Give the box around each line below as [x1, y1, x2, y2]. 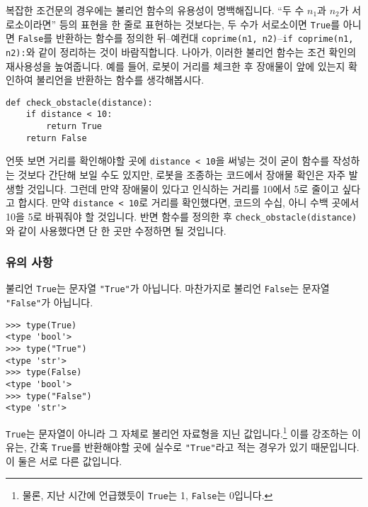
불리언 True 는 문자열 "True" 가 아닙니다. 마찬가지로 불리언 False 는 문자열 [6, 281, 330, 296]
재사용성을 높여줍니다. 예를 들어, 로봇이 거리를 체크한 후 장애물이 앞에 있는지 [6, 58, 345, 73]
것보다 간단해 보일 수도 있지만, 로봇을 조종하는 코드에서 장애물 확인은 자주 [18, 167, 346, 182]
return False [25, 133, 87, 143]
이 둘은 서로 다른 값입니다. [6, 453, 122, 468]
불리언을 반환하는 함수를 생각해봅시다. [36, 72, 205, 87]
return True [46, 121, 103, 132]
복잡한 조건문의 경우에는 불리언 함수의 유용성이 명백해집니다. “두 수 [6, 3, 304, 17]
